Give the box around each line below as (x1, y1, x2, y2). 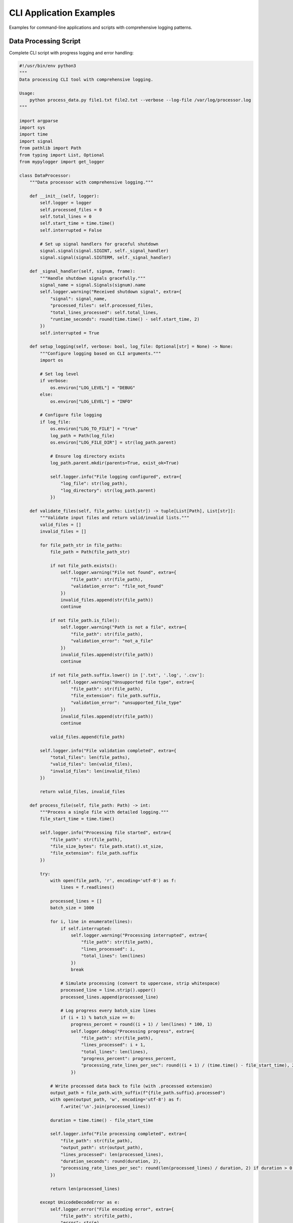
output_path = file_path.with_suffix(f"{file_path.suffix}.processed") (50, 1090, 226, 1096)
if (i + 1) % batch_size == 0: (60, 1015, 135, 1020)
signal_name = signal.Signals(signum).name (40, 282, 146, 288)
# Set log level (40, 371, 79, 377)
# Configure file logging (40, 412, 102, 418)
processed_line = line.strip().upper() (60, 987, 156, 993)
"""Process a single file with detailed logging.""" (40, 810, 169, 815)
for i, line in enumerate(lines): (50, 919, 133, 925)
